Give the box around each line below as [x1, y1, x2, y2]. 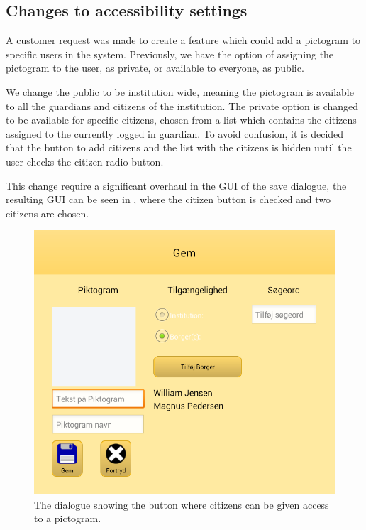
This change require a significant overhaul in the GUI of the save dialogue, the [6, 178, 347, 193]
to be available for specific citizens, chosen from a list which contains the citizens [6, 112, 357, 127]
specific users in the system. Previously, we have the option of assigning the [6, 46, 334, 61]
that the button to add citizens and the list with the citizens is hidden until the [6, 140, 352, 155]
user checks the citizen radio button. [6, 153, 164, 168]
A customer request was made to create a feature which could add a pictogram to [6, 33, 361, 48]
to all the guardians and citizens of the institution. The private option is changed [6, 98, 359, 113]
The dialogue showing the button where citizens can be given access [34, 497, 329, 512]
